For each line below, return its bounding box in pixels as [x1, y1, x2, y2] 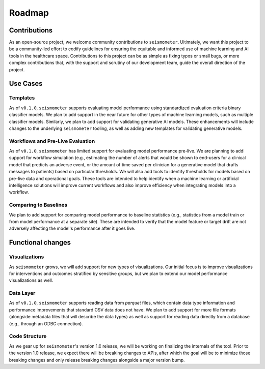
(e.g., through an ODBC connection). [9, 320, 83, 327]
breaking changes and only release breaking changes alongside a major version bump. [9, 357, 185, 363]
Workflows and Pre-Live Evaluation [9, 138, 95, 145]
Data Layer [9, 290, 36, 297]
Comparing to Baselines [9, 202, 68, 209]
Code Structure [9, 333, 47, 339]
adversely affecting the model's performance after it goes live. [9, 225, 135, 231]
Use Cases [9, 79, 43, 88]
